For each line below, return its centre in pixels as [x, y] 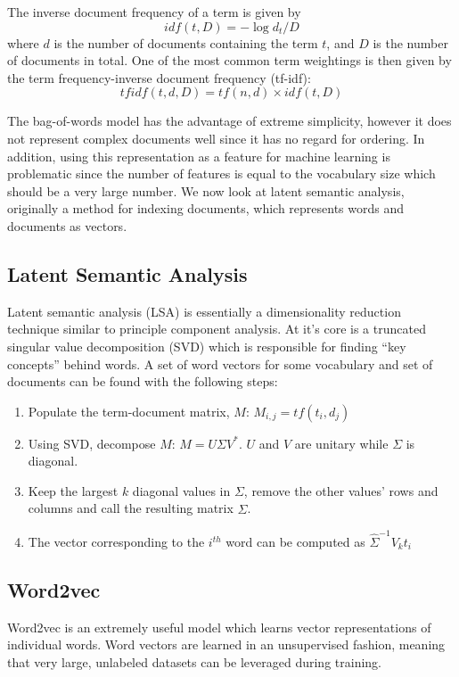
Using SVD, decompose [92, 443]
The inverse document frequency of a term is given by [154, 12]
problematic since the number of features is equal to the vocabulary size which [221, 173]
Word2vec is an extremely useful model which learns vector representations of [219, 627]
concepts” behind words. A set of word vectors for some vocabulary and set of [220, 363]
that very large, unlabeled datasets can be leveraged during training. [194, 662]
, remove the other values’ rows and [341, 490]
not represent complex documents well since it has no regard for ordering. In [216, 138]
